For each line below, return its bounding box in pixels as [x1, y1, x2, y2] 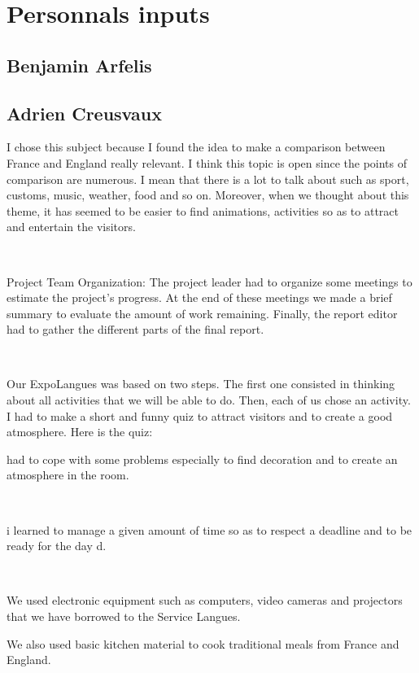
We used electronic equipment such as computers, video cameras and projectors [7, 592, 403, 609]
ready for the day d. [7, 537, 107, 554]
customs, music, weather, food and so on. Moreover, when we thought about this [7, 186, 409, 203]
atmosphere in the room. [7, 466, 129, 483]
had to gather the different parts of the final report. [7, 321, 264, 338]
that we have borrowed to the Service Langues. [7, 608, 241, 625]
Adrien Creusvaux [7, 100, 162, 125]
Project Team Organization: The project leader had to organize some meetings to [7, 273, 412, 290]
